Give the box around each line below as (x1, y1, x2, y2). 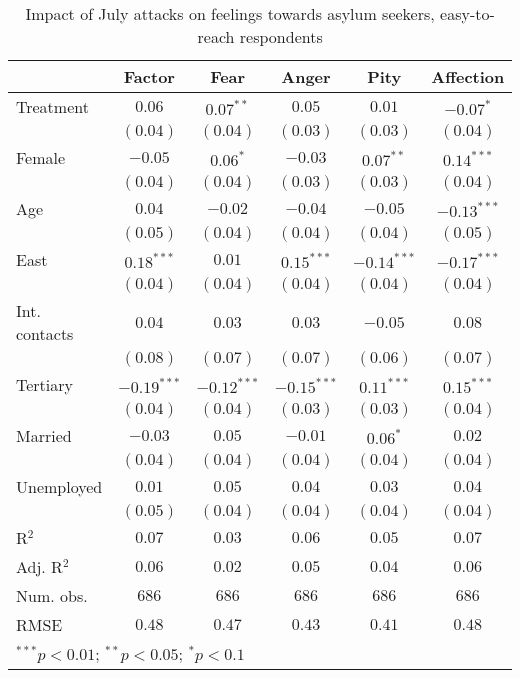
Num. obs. (16, 584, 88, 607)
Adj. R (16, 555, 63, 578)
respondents (239, 25, 323, 48)
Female (16, 146, 66, 169)
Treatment (16, 95, 89, 118)
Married (16, 424, 72, 447)
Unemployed (16, 475, 103, 498)
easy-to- (440, 2, 495, 25)
